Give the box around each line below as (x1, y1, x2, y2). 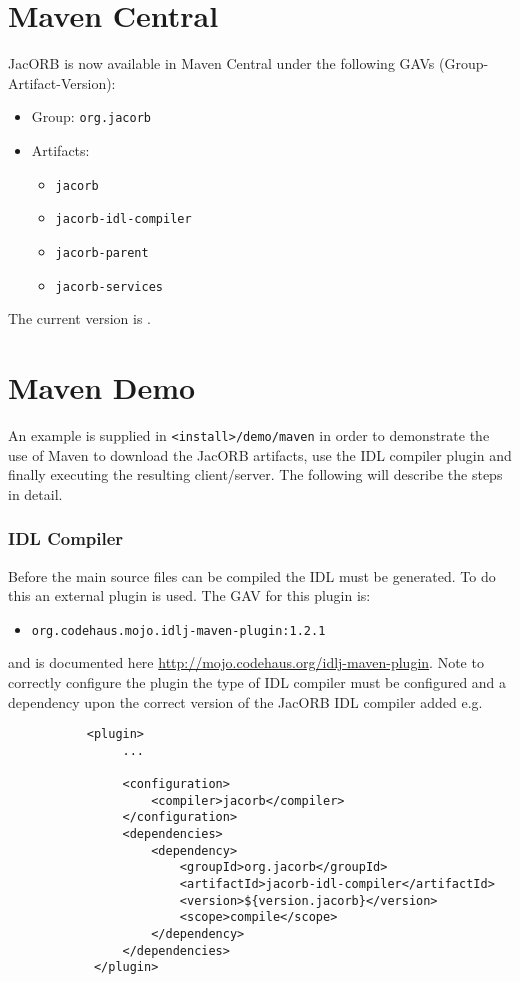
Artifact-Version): (8, 72, 116, 93)
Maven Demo (8, 366, 196, 407)
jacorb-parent (55, 245, 149, 260)
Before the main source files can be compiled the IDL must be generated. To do (8, 565, 496, 586)
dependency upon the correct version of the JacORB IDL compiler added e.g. (8, 691, 483, 712)
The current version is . (8, 308, 151, 329)
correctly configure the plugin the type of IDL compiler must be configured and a (8, 672, 507, 692)
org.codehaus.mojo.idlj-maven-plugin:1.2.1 (31, 623, 326, 638)
